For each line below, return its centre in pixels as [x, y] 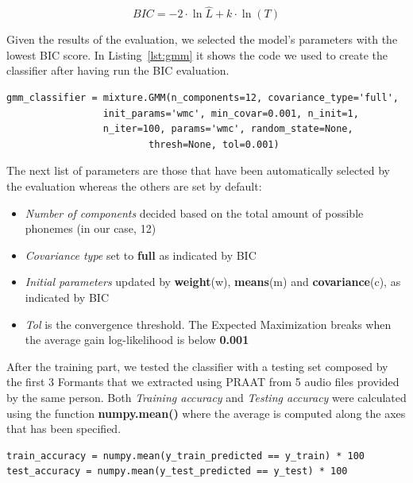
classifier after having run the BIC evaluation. [118, 70]
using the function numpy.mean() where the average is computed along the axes [206, 413]
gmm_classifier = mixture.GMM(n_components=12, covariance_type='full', [203, 98]
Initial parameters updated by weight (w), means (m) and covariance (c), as [213, 282]
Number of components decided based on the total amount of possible [194, 213]
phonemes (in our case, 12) [91, 228]
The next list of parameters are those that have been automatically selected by [198, 170]
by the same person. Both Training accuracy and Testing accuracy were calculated [206, 397]
